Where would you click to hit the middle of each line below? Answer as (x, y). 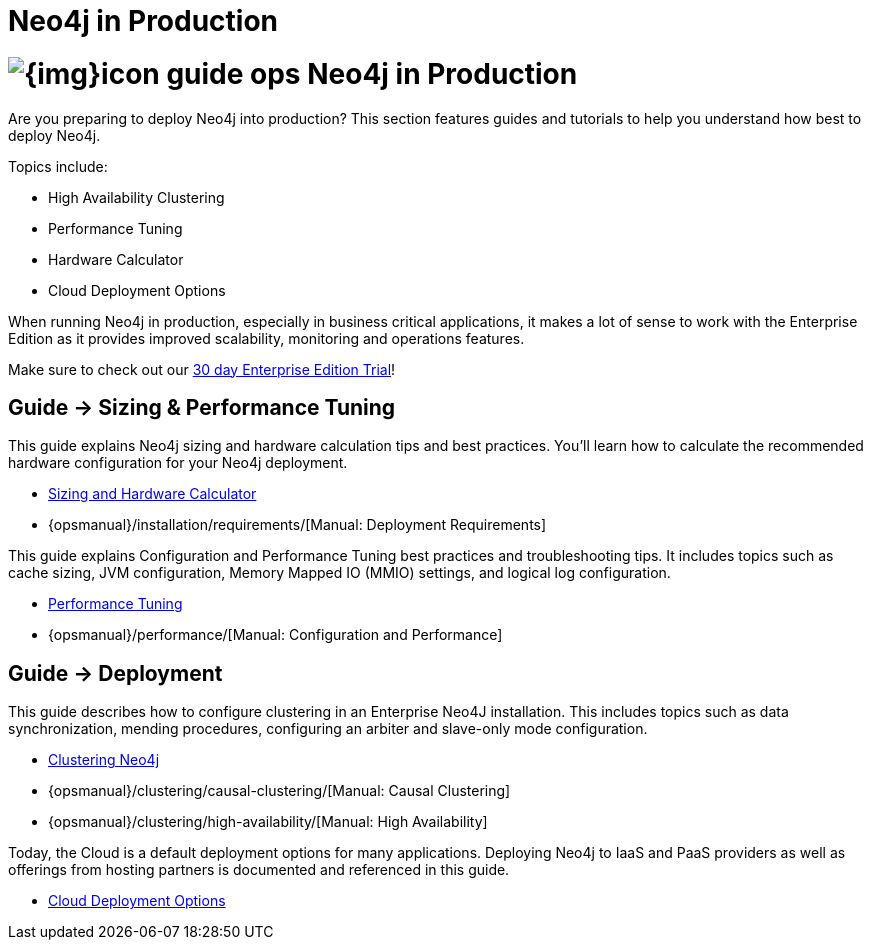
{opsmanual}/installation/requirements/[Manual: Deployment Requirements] (297, 525)
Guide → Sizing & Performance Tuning (202, 407)
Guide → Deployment (115, 673)
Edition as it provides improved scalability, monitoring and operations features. (266, 338)
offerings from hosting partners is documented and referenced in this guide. (259, 870)
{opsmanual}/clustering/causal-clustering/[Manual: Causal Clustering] (279, 791)
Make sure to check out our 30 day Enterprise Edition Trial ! (202, 369)
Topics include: (58, 166)
